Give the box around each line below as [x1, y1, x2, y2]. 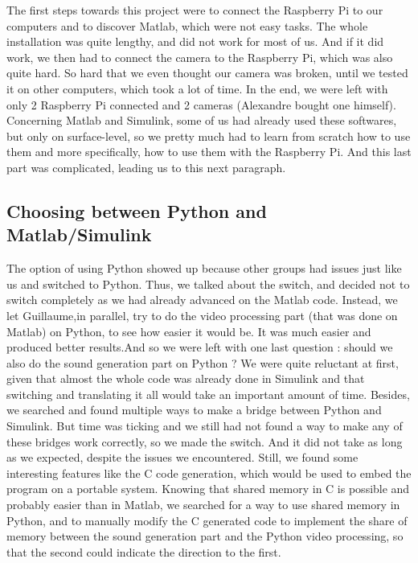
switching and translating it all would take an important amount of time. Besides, [6, 385, 410, 402]
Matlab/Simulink [6, 222, 152, 247]
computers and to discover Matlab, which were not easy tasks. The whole [6, 17, 368, 34]
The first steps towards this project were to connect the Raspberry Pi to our [6, 2, 383, 18]
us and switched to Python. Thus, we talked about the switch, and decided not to [6, 275, 410, 292]
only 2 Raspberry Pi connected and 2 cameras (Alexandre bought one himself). [6, 96, 396, 113]
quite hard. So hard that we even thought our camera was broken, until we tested [6, 64, 408, 81]
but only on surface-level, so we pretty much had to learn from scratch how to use [6, 127, 411, 144]
